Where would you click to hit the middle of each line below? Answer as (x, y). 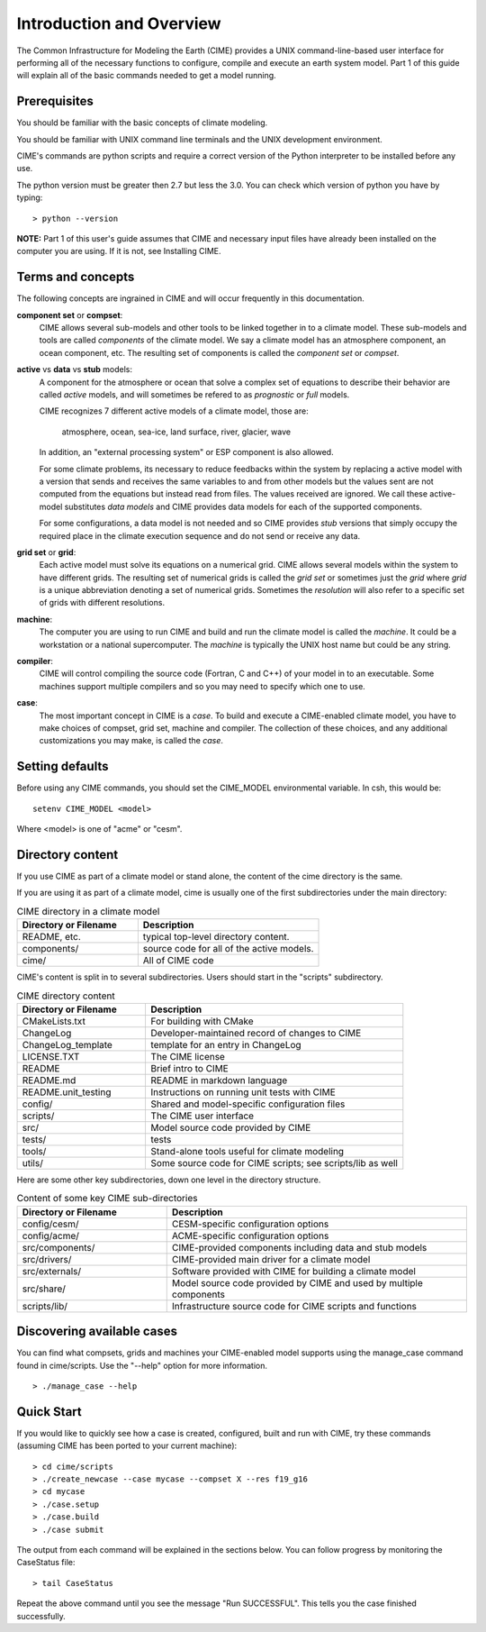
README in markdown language (219, 1080)
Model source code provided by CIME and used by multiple (297, 1282)
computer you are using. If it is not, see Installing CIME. (119, 251)
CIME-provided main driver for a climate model (271, 1259)
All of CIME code (178, 961)
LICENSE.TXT (51, 1056)
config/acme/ (51, 1235)
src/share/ (44, 1289)
